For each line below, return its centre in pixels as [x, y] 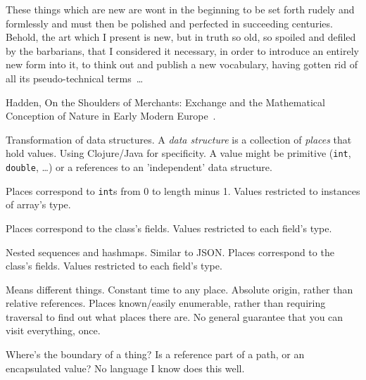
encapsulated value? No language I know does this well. [125, 368]
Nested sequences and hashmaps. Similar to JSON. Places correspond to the [170, 252]
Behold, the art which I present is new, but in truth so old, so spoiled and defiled [181, 37]
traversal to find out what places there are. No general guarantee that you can [175, 316]
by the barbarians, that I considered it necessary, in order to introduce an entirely [182, 50]
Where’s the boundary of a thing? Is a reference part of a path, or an [155, 354]
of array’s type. [38, 204]
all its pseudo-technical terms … [75, 78]
